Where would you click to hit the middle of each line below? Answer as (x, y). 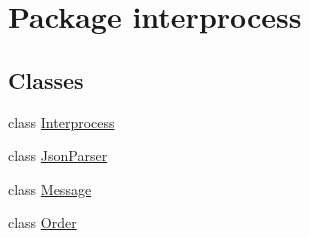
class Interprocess (61, 121)
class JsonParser (58, 155)
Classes (46, 79)
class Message (50, 188)
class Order (42, 222)
